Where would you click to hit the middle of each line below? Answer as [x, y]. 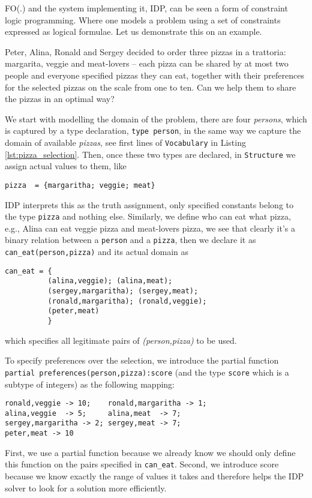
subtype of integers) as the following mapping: [90, 384]
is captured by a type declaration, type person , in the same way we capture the [153, 130]
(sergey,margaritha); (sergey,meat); [123, 291]
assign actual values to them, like [66, 166]
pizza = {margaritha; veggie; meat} [80, 185]
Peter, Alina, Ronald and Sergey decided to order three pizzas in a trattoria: [145, 51]
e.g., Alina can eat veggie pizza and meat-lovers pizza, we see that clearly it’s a [150, 228]
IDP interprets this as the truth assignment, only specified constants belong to [149, 204]
